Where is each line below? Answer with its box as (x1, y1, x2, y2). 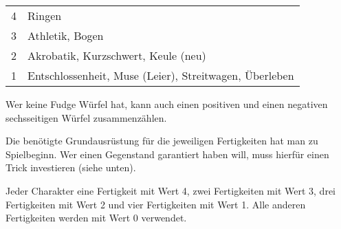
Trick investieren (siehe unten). (5, 160, 136, 175)
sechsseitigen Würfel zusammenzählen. (5, 110, 167, 124)
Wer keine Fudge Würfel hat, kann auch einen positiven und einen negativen (5, 97, 328, 111)
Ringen (27, 8, 62, 23)
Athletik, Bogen (27, 28, 104, 43)
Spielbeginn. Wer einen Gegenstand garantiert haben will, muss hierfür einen (5, 146, 329, 161)
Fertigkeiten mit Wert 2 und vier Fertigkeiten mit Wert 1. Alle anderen (5, 197, 306, 211)
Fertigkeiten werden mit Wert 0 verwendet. (5, 210, 187, 225)
